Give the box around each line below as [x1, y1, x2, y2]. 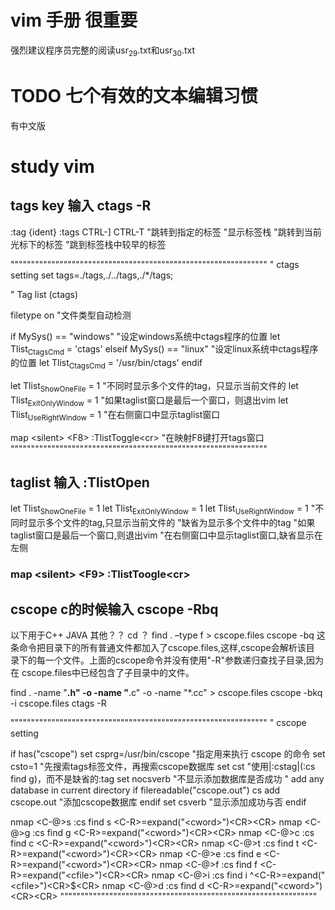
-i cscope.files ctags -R [10, 697, 107, 709]
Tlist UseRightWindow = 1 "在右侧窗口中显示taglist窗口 [10, 408, 221, 423]
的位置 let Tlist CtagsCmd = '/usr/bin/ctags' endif [10, 357, 203, 371]
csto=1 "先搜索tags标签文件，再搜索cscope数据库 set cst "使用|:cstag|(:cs [10, 761, 316, 772]
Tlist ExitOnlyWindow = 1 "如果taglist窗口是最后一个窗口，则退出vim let [10, 394, 289, 408]
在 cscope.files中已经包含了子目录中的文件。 [10, 667, 195, 678]
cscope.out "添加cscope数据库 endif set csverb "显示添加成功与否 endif [10, 796, 307, 808]
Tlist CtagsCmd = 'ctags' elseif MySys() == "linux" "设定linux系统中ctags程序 [10, 342, 319, 357]
